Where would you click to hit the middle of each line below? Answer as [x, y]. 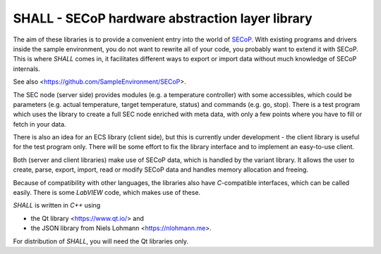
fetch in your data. [40, 124]
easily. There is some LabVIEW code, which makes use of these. [107, 193]
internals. [26, 69]
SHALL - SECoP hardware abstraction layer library [163, 18]
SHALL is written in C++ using [57, 205]
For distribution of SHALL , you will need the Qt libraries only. [101, 241]
